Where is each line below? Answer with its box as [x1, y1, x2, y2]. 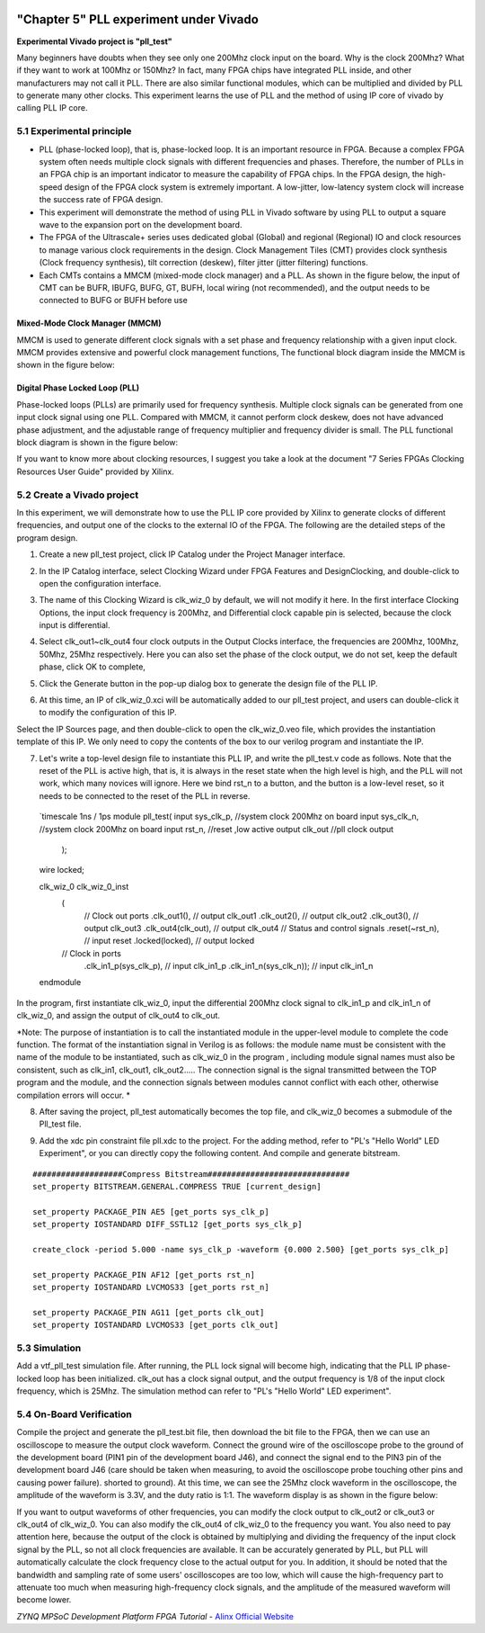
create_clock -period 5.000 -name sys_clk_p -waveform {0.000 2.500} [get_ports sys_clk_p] [32, 1244, 449, 1254]
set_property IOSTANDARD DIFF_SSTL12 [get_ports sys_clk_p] [32, 1219, 303, 1230]
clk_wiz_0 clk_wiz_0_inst [39, 881, 129, 892]
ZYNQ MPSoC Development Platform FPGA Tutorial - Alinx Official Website [16, 1611, 294, 1621]
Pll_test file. [39, 1118, 82, 1129]
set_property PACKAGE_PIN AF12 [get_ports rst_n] [32, 1270, 256, 1279]
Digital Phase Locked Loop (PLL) [16, 382, 140, 393]
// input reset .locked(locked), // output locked [84, 936, 255, 947]
